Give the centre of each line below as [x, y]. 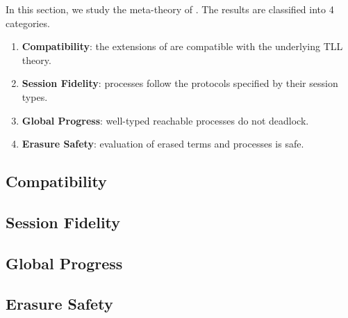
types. [35, 96]
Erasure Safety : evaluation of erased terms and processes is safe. [163, 144]
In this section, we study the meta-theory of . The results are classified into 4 [170, 9]
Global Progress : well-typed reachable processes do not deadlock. [165, 120]
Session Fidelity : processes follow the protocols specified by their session [180, 83]
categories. [28, 23]
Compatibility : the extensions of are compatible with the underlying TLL [182, 46]
